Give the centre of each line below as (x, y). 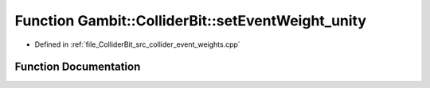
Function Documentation (78, 67)
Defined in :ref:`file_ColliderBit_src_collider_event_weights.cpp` (137, 44)
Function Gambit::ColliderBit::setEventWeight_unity (190, 21)
